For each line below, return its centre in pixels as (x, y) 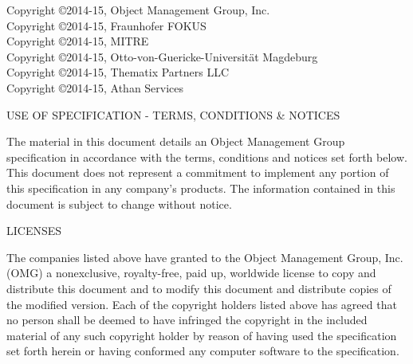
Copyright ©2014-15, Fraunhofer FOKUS (106, 25)
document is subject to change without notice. (119, 204)
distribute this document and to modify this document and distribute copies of (199, 288)
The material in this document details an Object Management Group (176, 141)
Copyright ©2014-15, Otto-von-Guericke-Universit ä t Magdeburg (162, 56)
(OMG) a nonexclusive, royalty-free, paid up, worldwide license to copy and (191, 273)
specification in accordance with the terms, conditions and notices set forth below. (207, 157)
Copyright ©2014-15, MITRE (78, 41)
